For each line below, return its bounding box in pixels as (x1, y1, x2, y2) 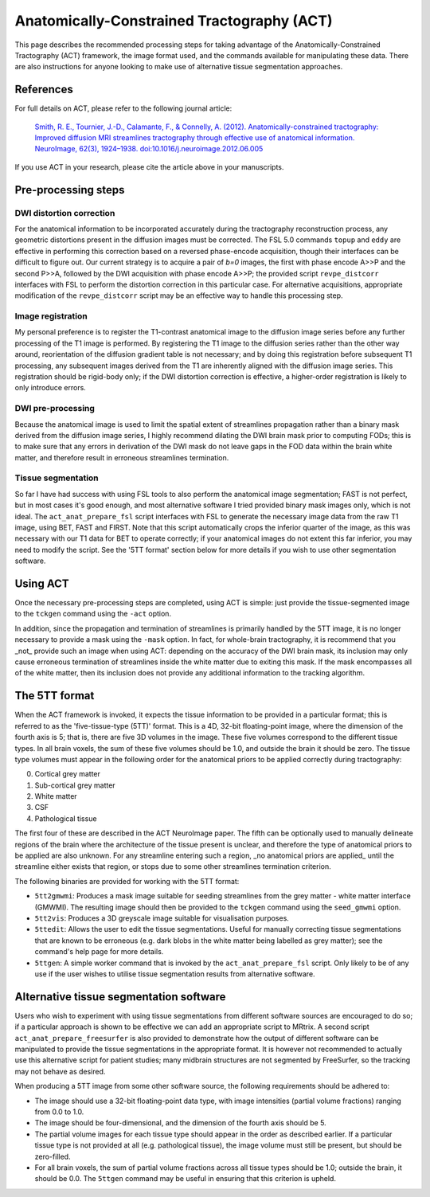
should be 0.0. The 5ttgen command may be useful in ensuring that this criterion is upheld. (34, 1174, 336, 1183)
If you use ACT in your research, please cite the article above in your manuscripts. (14, 162, 284, 171)
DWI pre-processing (14, 403, 96, 414)
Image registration (14, 311, 88, 322)
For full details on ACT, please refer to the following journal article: (14, 104, 233, 113)
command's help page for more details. (34, 947, 164, 956)
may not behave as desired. (14, 1066, 106, 1076)
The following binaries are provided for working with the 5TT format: (14, 876, 240, 886)
